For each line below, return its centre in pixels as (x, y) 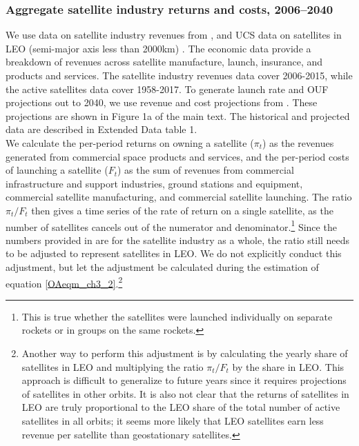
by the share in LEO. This (288, 366)
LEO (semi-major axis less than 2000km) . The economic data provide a (158, 48)
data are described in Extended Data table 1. (101, 129)
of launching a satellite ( (57, 170)
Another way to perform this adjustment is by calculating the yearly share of (185, 353)
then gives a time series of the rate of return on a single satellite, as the (182, 210)
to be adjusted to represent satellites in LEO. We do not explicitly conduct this (174, 253)
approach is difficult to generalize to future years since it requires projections (184, 380)
